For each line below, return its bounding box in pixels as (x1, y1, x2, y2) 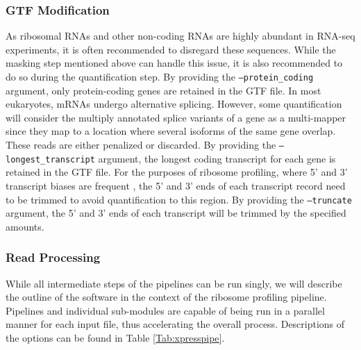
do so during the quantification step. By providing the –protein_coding (6, 69, 314, 83)
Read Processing (6, 249, 101, 266)
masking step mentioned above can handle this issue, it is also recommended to (6, 56, 343, 70)
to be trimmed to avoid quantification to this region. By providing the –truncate (6, 192, 352, 206)
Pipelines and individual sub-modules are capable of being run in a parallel (6, 303, 325, 317)
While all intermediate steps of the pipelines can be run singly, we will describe (6, 276, 342, 290)
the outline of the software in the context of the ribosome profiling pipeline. (6, 290, 327, 304)
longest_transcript (6, 154, 95, 165)
